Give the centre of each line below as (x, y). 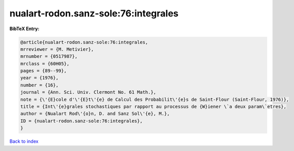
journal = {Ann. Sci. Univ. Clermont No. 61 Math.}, (88, 92)
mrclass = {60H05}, (45, 63)
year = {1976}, (39, 78)
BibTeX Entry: (24, 29)
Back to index (24, 141)
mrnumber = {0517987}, (49, 57)
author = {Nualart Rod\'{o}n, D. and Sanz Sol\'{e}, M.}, (95, 114)
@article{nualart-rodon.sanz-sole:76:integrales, (84, 42)
